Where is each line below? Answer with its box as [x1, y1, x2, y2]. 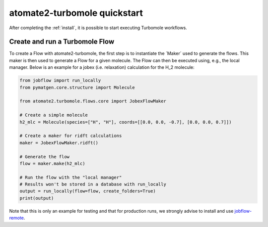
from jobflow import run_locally [19, 78, 101, 84]
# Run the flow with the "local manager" [19, 175, 122, 180]
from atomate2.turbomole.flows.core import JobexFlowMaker [19, 98, 166, 104]
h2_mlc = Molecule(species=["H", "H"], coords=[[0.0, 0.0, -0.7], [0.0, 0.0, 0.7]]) [19, 119, 232, 125]
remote [9, 215, 24, 221]
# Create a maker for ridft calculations [19, 133, 122, 138]
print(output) [19, 195, 54, 201]
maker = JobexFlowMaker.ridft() [19, 140, 99, 145]
